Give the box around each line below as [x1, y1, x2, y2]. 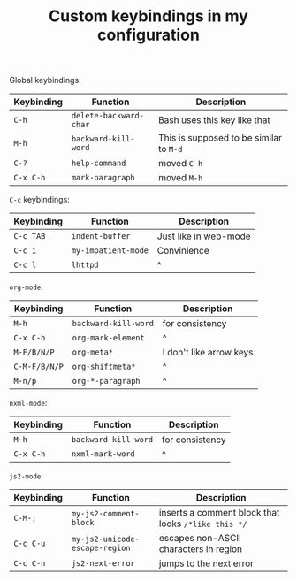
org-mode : [9, 281, 44, 293]
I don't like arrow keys [162, 347, 254, 359]
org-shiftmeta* [72, 362, 136, 372]
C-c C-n [13, 559, 46, 569]
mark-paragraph [71, 172, 135, 183]
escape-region [71, 543, 131, 554]
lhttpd [71, 260, 99, 271]
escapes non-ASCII [158, 532, 241, 545]
